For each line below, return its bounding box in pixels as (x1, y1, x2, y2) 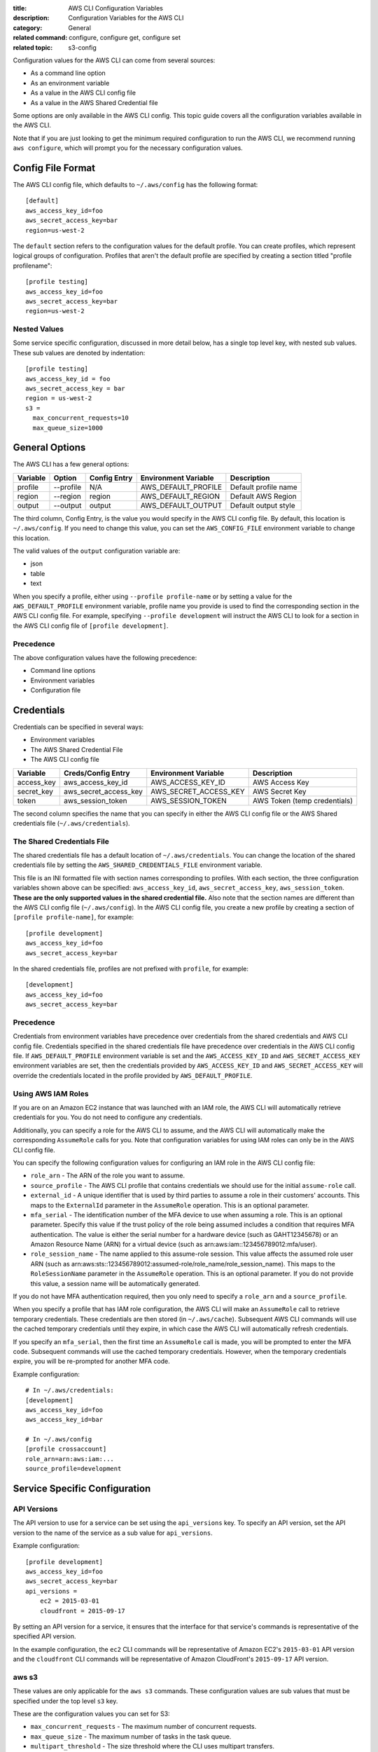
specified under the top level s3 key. (13, 1697, 118, 1705)
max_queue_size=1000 (32, 424, 104, 432)
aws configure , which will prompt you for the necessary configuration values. (13, 144, 243, 152)
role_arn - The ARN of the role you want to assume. (30, 1171, 185, 1180)
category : (13, 23, 43, 32)
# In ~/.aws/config (25, 1435, 92, 1444)
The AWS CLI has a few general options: (13, 460, 129, 469)
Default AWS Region (230, 491, 297, 501)
